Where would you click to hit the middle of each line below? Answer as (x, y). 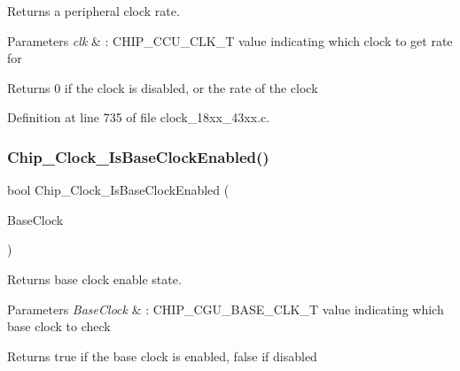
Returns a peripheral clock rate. (94, 11)
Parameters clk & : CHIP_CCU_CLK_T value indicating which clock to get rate (230, 40)
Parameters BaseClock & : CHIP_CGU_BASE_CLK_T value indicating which (226, 309)
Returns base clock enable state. (94, 278)
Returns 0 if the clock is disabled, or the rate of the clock (163, 87)
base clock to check (59, 326)
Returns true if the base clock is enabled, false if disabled (162, 356)
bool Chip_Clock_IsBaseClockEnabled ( (118, 190)
